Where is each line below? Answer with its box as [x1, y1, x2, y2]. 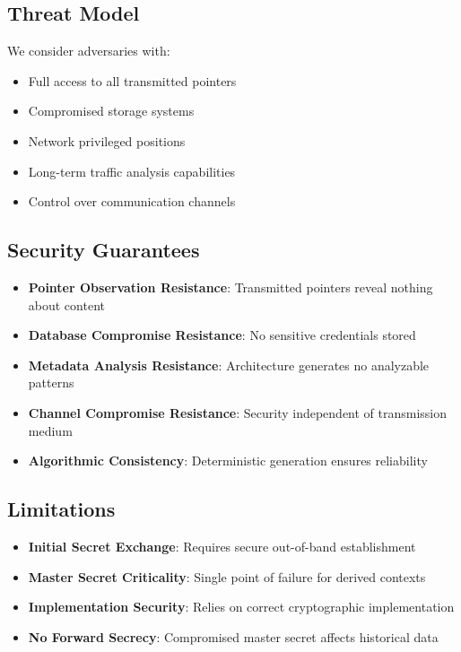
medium [28, 421, 73, 439]
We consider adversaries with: [7, 41, 170, 60]
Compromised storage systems [28, 101, 195, 120]
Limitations [7, 495, 116, 523]
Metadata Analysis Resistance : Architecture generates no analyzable [28, 355, 430, 374]
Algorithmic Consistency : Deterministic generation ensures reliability [28, 451, 428, 470]
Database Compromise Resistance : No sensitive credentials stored [28, 326, 416, 344]
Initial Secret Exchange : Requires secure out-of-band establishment [28, 536, 416, 555]
